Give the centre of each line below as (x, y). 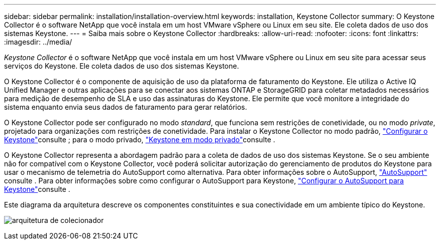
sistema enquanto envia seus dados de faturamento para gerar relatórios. (126, 107)
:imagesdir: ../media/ (38, 42)
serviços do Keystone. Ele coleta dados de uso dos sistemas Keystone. (122, 66)
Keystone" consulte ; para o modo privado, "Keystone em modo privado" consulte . (140, 140)
